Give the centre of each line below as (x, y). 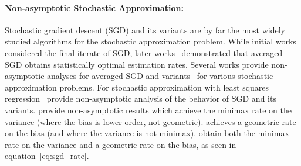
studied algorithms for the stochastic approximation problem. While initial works (150, 41)
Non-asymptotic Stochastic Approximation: (94, 7)
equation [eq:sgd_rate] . (47, 156)
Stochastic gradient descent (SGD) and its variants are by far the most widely (145, 30)
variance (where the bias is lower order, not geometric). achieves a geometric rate (150, 121)
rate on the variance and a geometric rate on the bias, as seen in (121, 144)
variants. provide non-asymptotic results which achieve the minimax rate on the (148, 110)
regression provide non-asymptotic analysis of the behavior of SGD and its (141, 98)
